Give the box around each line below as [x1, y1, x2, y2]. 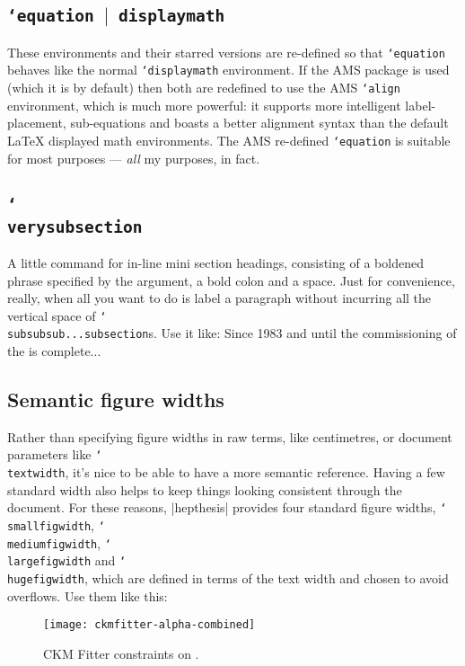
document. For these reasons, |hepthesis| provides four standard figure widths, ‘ [7, 498, 447, 517]
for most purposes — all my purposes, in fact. [7, 148, 260, 167]
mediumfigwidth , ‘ [7, 533, 111, 552]
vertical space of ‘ [7, 306, 107, 324]
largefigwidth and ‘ [7, 551, 127, 570]
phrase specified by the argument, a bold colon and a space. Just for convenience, [7, 271, 455, 289]
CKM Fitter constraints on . [43, 644, 199, 662]
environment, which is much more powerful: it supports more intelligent [7, 95, 401, 114]
